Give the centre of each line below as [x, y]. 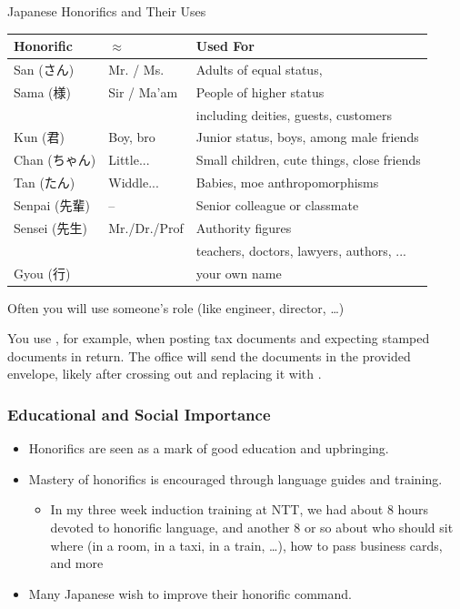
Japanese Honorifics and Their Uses [107, 11]
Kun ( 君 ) [40, 137]
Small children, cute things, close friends [308, 160]
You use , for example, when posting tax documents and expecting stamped [219, 338]
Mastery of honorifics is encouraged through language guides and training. [235, 478]
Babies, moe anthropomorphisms [287, 183]
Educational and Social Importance [139, 414]
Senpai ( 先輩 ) [52, 205]
